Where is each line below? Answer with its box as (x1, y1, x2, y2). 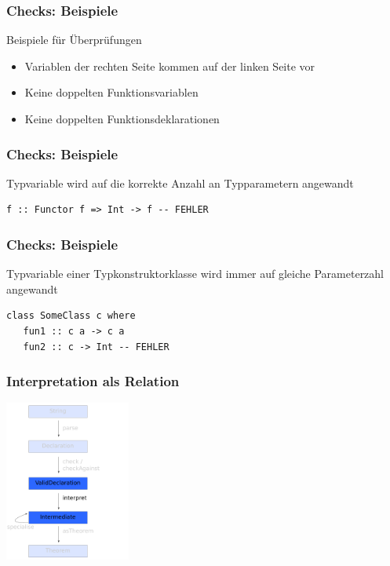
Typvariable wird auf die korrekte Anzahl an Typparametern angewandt (6, 174, 354, 191)
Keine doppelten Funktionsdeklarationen (24, 111, 220, 126)
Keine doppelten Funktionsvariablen (24, 84, 199, 100)
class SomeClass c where (6, 310, 136, 322)
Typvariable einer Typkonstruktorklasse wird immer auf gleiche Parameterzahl (6, 265, 385, 282)
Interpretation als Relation (6, 371, 180, 391)
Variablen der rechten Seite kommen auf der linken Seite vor (24, 57, 315, 74)
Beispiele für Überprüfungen (6, 31, 142, 48)
